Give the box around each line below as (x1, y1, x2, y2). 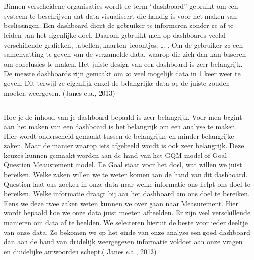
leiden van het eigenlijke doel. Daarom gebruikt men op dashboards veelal (4, 29, 226, 40)
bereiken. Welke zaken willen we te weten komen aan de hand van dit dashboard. (4, 169, 248, 180)
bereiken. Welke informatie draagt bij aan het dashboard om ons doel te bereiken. (4, 188, 250, 199)
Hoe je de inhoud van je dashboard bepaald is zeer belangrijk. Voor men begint (4, 111, 242, 122)
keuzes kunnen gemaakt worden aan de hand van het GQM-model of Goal (4, 150, 227, 160)
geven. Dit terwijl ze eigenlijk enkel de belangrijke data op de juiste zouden (4, 78, 230, 88)
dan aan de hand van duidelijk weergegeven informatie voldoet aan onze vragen (4, 236, 243, 247)
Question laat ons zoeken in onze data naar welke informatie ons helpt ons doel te (4, 179, 251, 189)
